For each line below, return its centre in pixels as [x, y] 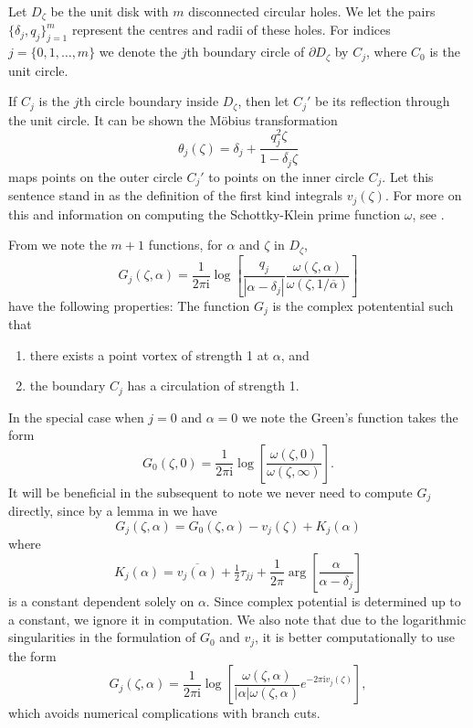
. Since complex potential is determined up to [333, 600]
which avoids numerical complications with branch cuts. [164, 713]
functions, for [185, 245]
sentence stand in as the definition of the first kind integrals [176, 195]
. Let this [408, 176]
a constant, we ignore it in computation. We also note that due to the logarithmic [237, 619]
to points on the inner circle [286, 176]
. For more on [423, 195]
